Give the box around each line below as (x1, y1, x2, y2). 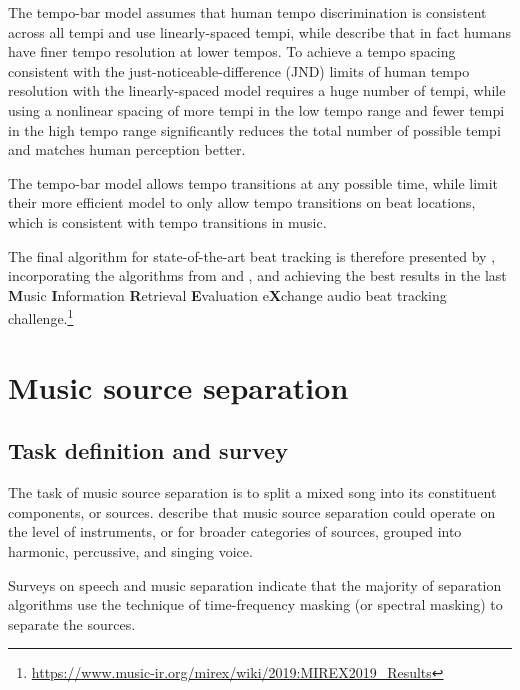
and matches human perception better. (8, 139, 246, 160)
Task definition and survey (8, 435, 288, 466)
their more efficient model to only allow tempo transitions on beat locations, (8, 192, 476, 213)
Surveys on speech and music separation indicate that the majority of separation (8, 574, 502, 595)
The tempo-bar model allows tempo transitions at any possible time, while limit (8, 172, 499, 193)
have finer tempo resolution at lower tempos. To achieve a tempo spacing (8, 41, 456, 62)
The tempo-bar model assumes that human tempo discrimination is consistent (8, 2, 487, 22)
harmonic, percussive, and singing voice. (8, 540, 253, 561)
